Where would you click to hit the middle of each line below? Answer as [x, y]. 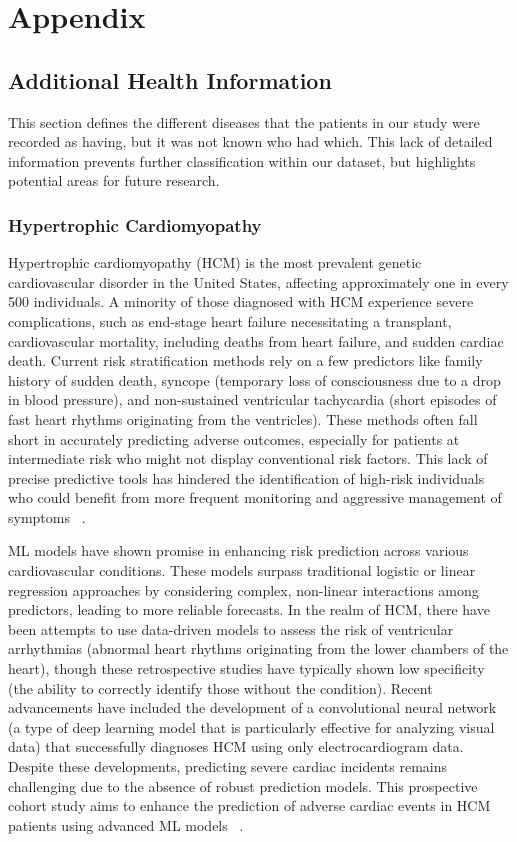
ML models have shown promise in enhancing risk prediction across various [238, 550]
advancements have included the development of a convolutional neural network [252, 707]
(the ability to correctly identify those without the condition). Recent [220, 687]
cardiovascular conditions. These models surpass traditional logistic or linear [242, 570]
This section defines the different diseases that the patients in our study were [244, 121]
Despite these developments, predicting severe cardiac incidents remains [228, 766]
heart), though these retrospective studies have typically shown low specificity [246, 668]
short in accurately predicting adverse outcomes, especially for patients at [234, 438]
